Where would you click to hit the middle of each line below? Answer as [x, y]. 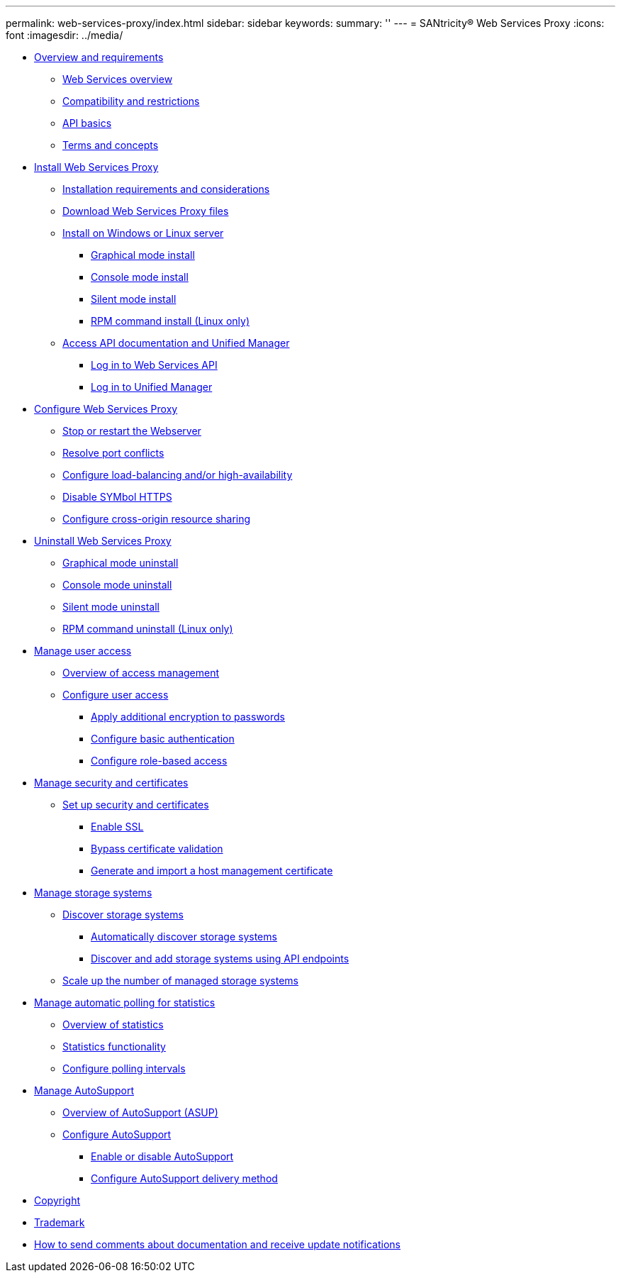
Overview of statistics [113, 1024]
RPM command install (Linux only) [170, 321]
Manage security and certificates [111, 783]
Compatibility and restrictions [131, 101]
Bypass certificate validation [157, 849]
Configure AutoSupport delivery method [184, 1178]
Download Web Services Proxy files [146, 211]
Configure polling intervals [124, 1068]
